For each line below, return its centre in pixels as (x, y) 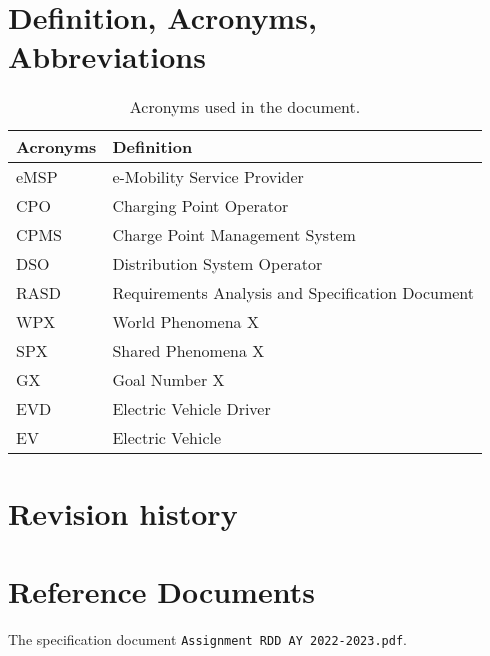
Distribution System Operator (217, 264)
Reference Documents (161, 590)
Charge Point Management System (234, 235)
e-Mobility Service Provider (208, 177)
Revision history (123, 512)
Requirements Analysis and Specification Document (293, 293)
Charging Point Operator (200, 206)
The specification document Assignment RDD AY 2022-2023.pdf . (207, 638)
